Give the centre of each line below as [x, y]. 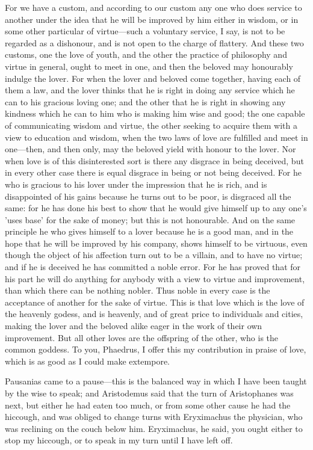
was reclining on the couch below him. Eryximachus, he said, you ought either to [154, 428]
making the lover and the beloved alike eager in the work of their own [134, 326]
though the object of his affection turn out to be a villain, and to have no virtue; [154, 255]
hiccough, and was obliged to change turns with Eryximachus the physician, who [154, 417]
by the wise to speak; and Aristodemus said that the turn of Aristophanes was [149, 393]
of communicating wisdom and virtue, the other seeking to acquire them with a [151, 125]
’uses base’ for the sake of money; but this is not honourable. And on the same [150, 219]
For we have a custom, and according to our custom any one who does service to [153, 7]
